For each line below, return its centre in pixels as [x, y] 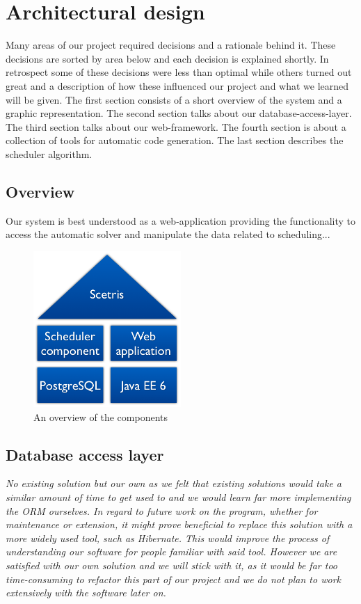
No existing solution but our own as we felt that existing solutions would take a [174, 483]
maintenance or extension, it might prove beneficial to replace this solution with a [179, 524]
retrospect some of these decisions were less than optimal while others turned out [179, 72]
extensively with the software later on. [86, 593]
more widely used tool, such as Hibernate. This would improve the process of [168, 538]
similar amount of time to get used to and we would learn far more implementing [178, 497]
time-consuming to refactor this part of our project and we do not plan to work [173, 579]
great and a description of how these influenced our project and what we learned [177, 85]
